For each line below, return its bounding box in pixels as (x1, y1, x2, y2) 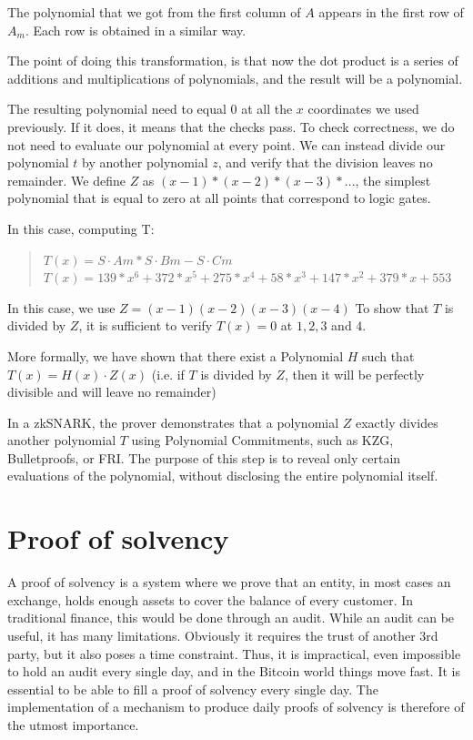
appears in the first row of (318, 3, 464, 21)
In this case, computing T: (7, 218, 155, 238)
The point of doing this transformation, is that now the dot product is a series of (7, 51, 458, 70)
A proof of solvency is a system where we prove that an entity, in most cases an (7, 573, 451, 592)
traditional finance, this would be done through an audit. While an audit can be (7, 608, 455, 627)
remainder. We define (7, 170, 126, 189)
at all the (241, 99, 293, 118)
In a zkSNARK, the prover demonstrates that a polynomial (7, 412, 339, 431)
